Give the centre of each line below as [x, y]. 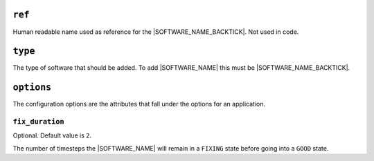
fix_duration [39, 122]
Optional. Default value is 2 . [52, 135]
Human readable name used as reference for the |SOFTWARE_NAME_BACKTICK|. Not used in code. [156, 32]
